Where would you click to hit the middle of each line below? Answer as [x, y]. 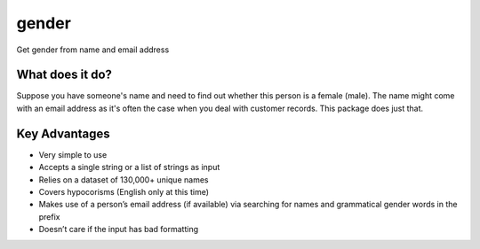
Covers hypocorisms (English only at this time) [124, 191]
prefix [49, 216]
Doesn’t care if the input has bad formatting [119, 230]
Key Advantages [63, 133]
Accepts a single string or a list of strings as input [129, 167]
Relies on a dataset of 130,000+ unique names [124, 179]
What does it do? [64, 75]
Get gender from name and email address [93, 50]
